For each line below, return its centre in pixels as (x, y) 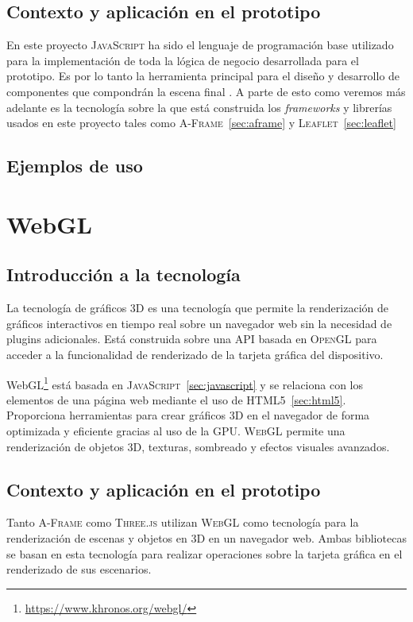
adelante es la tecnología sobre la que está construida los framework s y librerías (199, 107)
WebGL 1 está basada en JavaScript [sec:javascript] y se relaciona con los (185, 383)
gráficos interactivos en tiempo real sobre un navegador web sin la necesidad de (199, 323)
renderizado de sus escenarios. (79, 569)
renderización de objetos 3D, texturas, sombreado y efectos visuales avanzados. (198, 446)
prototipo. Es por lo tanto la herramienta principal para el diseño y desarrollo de (203, 76)
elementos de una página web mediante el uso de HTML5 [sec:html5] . (176, 399)
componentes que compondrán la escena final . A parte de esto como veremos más (206, 91)
